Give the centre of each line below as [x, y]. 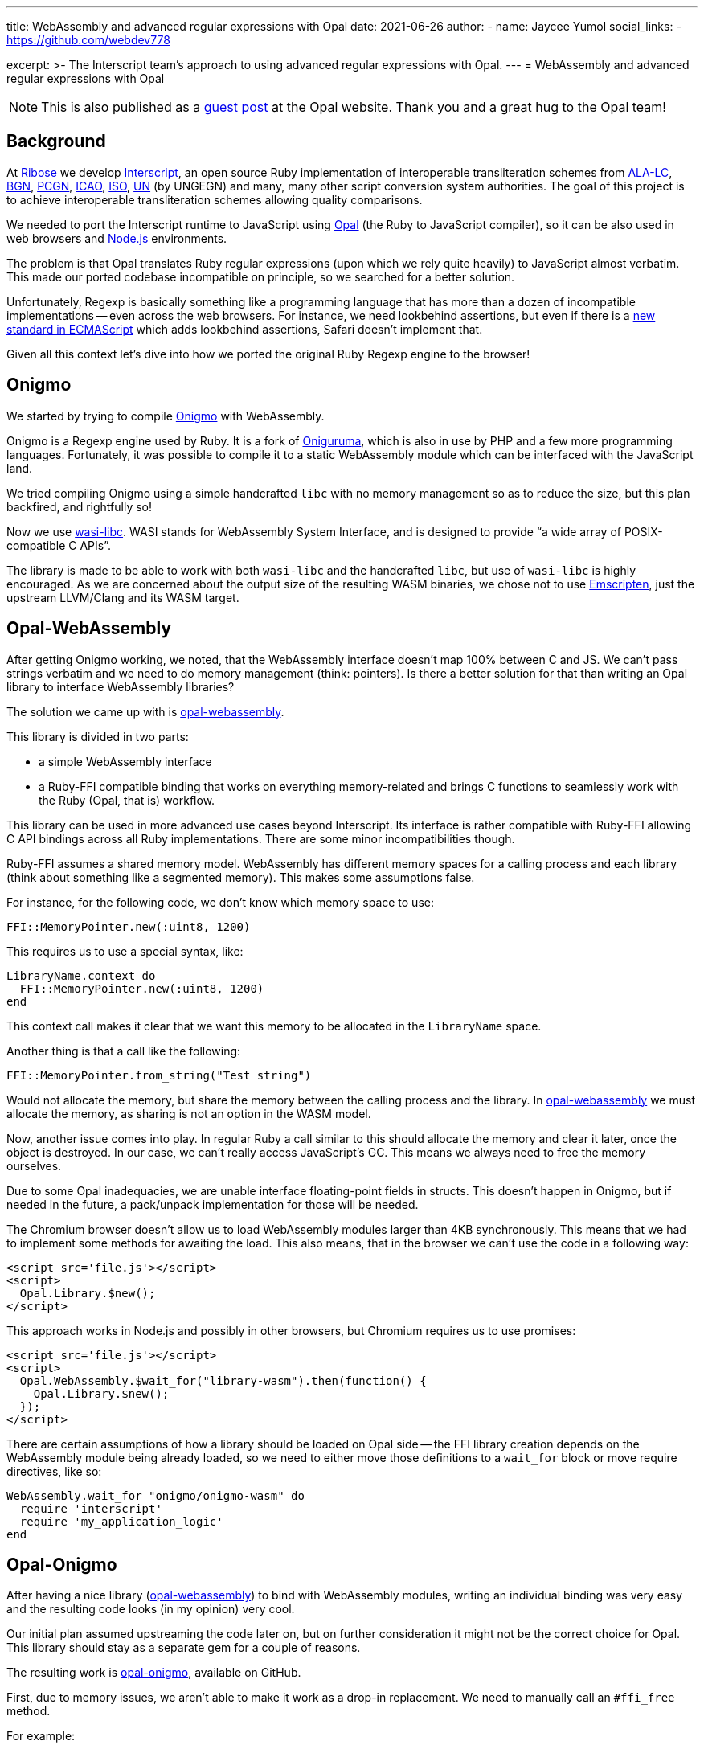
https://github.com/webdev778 [88, 40]
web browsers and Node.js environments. [117, 238]
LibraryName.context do [81, 975]
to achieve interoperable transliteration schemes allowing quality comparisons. [215, 199]
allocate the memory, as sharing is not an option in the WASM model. [189, 1113]
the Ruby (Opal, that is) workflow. [127, 800]
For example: [41, 1736]
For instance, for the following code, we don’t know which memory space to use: [220, 902]
